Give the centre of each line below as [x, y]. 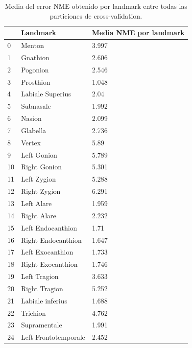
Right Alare [39, 215]
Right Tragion [42, 288]
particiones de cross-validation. [96, 15]
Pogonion [35, 69]
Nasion [31, 118]
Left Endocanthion [49, 227]
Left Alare [36, 203]
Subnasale [36, 106]
